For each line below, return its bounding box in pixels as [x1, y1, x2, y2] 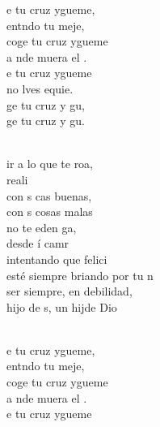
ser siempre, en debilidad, [6, 283, 133, 300]
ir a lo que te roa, [6, 155, 94, 172]
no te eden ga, [6, 218, 77, 235]
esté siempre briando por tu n [6, 266, 154, 283]
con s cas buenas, [6, 187, 92, 204]
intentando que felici [6, 250, 107, 267]
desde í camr [6, 235, 69, 252]
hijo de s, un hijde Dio [6, 298, 117, 315]
